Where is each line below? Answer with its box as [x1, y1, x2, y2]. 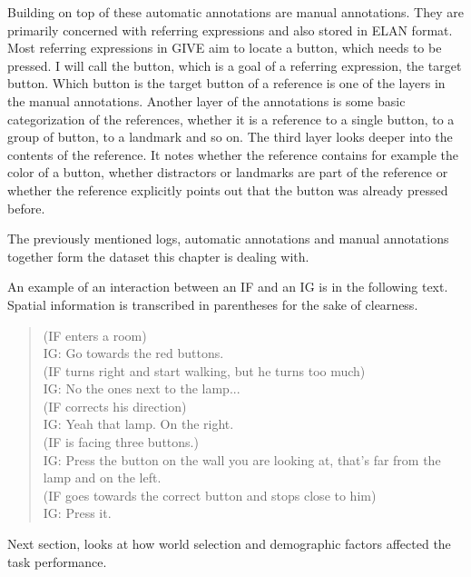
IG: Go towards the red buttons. [43, 343, 224, 363]
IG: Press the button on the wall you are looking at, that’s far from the [43, 450, 441, 469]
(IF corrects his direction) [43, 396, 187, 415]
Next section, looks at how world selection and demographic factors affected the [7, 534, 451, 553]
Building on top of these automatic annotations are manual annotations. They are [7, 3, 464, 21]
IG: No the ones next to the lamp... [43, 379, 240, 398]
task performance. [7, 552, 107, 571]
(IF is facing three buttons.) [43, 433, 199, 452]
